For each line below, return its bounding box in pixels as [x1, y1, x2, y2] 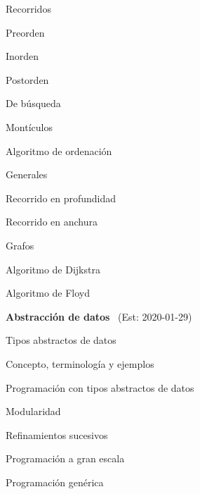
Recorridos [6, 1, 51, 16]
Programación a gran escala [6, 451, 125, 466]
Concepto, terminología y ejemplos [6, 356, 154, 371]
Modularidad [6, 404, 61, 419]
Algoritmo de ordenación [6, 143, 112, 158]
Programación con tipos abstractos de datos [6, 380, 194, 395]
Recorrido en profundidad [6, 190, 116, 205]
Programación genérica [6, 474, 104, 489]
